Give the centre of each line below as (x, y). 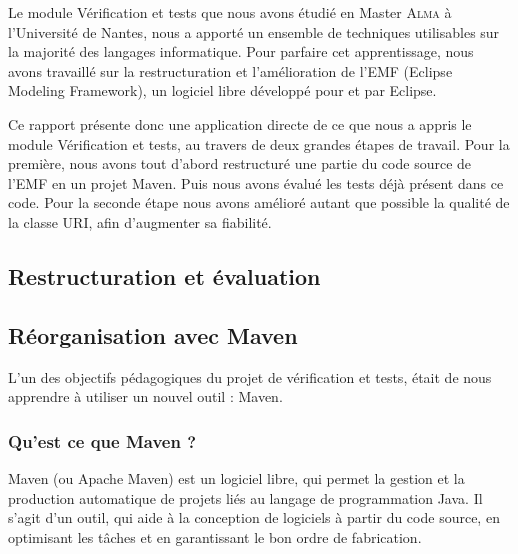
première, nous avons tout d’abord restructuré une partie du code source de (240, 163)
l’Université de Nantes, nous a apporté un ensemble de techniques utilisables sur (254, 31)
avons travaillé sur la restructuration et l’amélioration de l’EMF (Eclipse (230, 70)
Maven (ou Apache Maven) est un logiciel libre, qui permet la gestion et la (236, 477)
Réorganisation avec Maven (153, 334)
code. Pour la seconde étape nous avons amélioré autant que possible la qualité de (259, 202)
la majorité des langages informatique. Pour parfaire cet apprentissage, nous (241, 51)
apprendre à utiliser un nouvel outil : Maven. (145, 396)
